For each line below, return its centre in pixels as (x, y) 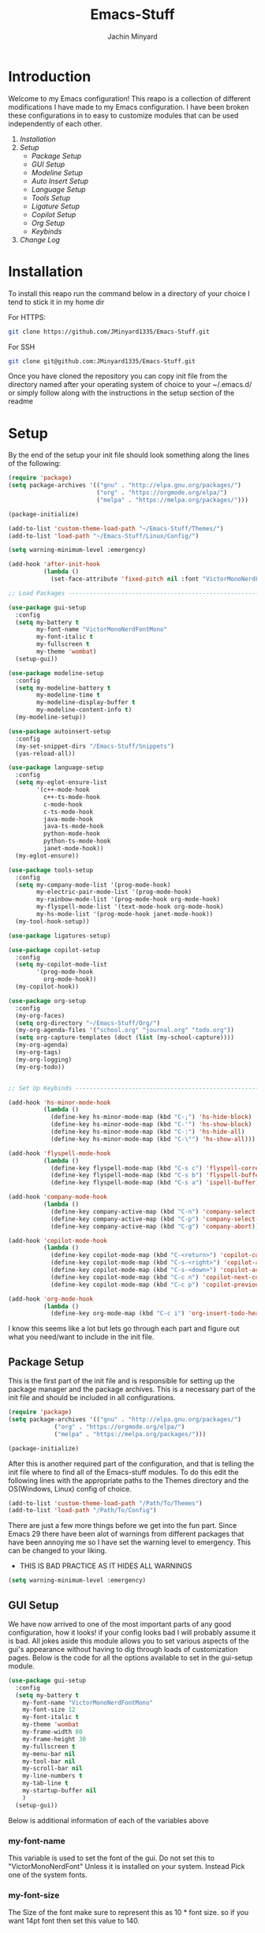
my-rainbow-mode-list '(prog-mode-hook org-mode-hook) (129, 899)
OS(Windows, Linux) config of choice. (70, 1488)
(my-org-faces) (40, 1015)
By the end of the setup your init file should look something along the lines (129, 455)
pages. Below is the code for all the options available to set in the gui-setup (131, 1657)
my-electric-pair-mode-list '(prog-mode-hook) (114, 892)
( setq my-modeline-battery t (63, 688)
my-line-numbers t (52, 1776)
